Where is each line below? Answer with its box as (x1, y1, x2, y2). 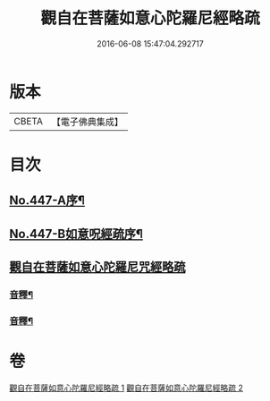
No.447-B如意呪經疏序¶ (9, 226, 143, 242)
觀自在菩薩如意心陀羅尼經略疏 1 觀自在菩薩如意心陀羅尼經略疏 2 (9, 382, 244, 393)
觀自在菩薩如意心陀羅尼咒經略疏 (9, 260, 186, 275)
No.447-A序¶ (9, 193, 85, 209)
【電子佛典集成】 (51, 115, 123, 128)
